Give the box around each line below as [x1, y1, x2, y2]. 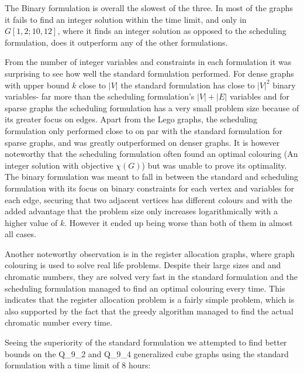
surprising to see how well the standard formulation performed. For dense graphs [5, 67, 294, 79]
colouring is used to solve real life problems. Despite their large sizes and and [5, 259, 281, 271]
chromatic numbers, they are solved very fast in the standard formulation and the [5, 271, 298, 283]
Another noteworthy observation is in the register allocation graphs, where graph [5, 247, 295, 259]
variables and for [229, 90, 289, 102]
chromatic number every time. [5, 316, 113, 328]
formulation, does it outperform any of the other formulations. [5, 36, 228, 48]
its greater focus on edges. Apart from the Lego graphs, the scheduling [5, 113, 258, 125]
